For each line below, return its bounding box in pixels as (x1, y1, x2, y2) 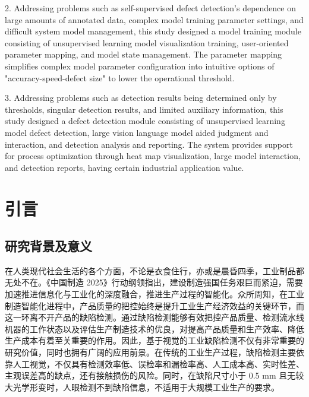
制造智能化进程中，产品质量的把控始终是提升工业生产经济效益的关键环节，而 (5, 299, 304, 312)
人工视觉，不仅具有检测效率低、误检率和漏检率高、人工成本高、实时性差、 (12, 357, 304, 370)
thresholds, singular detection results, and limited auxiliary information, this (5, 103, 283, 115)
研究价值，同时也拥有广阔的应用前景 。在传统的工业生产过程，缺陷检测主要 (5, 346, 296, 358)
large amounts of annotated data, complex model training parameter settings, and (5, 13, 304, 26)
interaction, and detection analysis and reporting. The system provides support (5, 138, 293, 150)
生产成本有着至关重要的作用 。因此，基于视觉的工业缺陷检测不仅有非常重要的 (5, 334, 304, 347)
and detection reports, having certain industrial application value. (5, 161, 244, 173)
